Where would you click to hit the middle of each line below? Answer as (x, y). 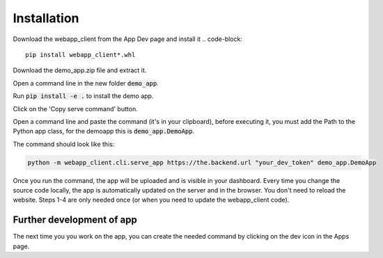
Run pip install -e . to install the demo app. (83, 96)
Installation (46, 18)
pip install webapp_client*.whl (80, 55)
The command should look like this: (64, 144)
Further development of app (75, 220)
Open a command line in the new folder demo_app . (86, 83)
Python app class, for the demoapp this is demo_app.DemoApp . (104, 131)
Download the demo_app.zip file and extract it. (80, 70)
